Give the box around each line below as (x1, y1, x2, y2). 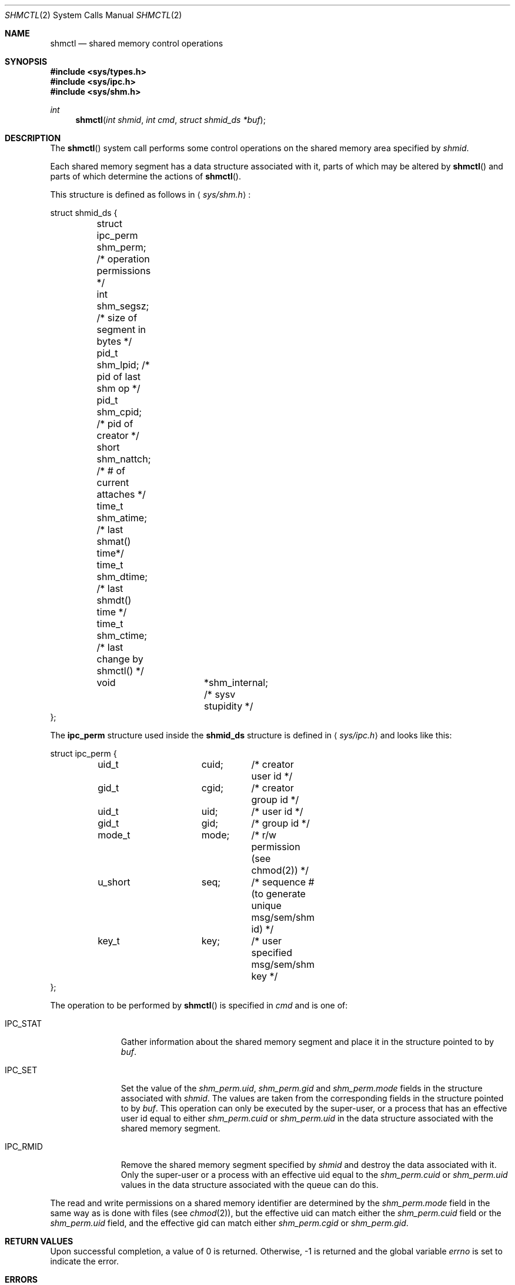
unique (251, 900, 282, 911)
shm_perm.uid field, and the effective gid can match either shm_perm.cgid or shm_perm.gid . (50, 1218, 409, 1228)
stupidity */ (204, 700, 253, 712)
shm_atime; (96, 512, 148, 524)
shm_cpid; (96, 406, 142, 418)
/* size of (96, 312, 138, 324)
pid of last (96, 371, 141, 382)
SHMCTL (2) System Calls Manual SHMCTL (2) (5, 10, 182, 20)
